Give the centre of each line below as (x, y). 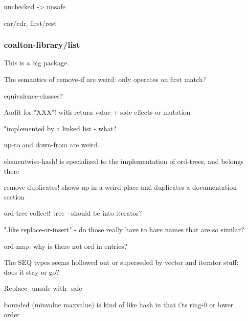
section (14, 196)
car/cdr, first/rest (30, 23)
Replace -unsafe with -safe (43, 288)
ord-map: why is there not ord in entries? (66, 246)
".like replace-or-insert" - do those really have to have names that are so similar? (124, 229)
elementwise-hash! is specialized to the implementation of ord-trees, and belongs (124, 161)
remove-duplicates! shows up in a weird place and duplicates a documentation (120, 187)
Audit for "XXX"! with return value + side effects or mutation (97, 112)
